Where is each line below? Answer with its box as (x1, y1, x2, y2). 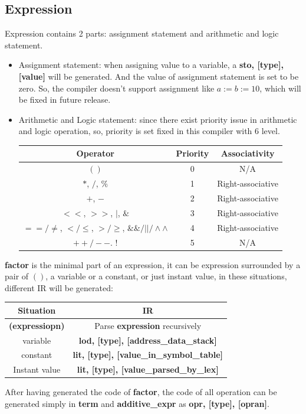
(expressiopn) (9, 319, 65, 331)
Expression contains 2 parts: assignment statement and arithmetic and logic (5, 27, 279, 40)
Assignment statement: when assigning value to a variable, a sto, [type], (18, 58, 284, 71)
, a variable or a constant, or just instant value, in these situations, (45, 270, 287, 282)
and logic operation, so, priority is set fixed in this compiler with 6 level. (18, 125, 280, 137)
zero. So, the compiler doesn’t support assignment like (18, 82, 215, 94)
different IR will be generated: (5, 281, 113, 294)
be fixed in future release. (18, 93, 111, 106)
